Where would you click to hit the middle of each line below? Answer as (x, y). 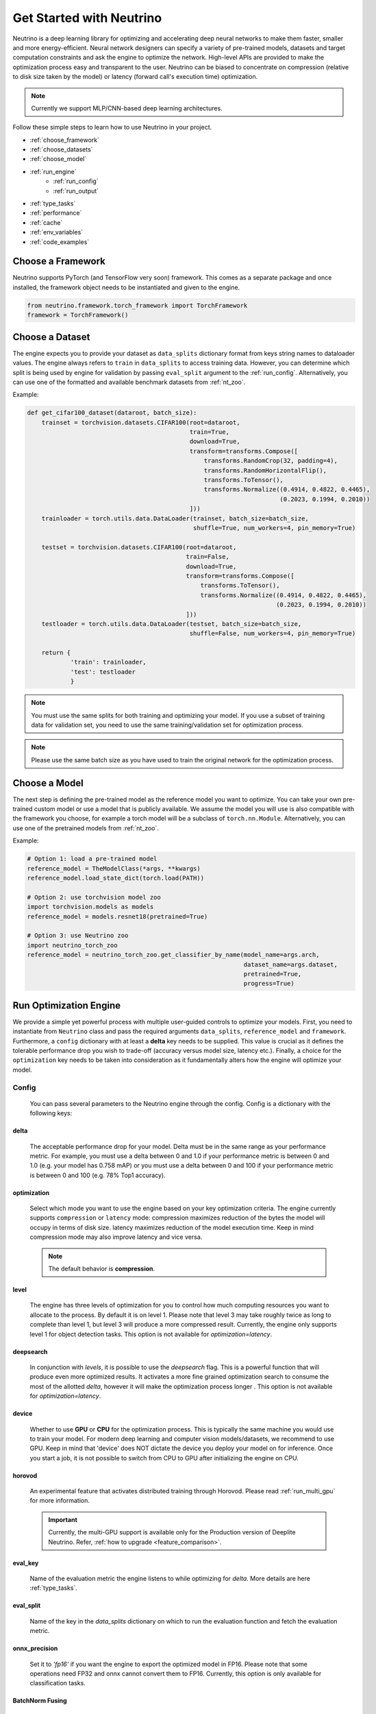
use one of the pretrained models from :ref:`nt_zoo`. (86, 828)
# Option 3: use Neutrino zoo (78, 936)
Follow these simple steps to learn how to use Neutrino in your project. (112, 128)
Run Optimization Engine (67, 1005)
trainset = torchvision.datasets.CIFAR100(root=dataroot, (141, 422)
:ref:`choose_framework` (64, 140)
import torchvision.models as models (90, 907)
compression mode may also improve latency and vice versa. (116, 1237)
